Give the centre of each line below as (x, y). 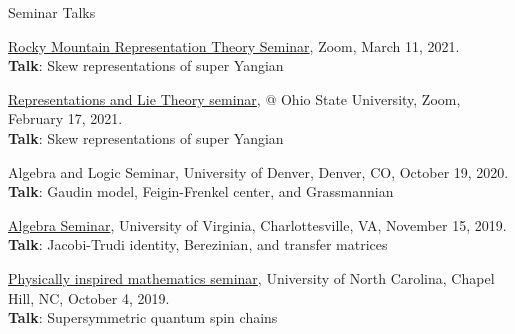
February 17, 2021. (65, 118)
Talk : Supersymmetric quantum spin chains (143, 317)
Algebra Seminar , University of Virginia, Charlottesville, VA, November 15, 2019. (257, 224)
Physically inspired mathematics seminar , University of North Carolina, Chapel (251, 277)
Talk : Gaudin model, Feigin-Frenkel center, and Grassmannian (201, 191)
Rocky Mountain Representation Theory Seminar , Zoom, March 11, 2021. (234, 45)
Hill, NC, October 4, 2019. (89, 297)
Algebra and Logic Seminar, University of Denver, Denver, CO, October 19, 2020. (258, 171)
